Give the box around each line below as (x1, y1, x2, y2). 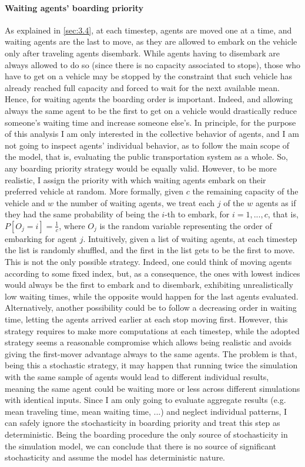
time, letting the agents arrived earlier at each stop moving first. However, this (5, 313, 288, 325)
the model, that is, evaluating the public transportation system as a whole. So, (5, 150, 288, 163)
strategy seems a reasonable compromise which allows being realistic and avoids (5, 336, 291, 348)
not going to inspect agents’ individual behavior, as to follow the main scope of (5, 139, 290, 151)
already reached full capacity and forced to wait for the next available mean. (5, 81, 280, 93)
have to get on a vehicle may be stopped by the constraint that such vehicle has (5, 70, 293, 82)
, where (59, 219, 85, 231)
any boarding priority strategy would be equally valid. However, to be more (5, 162, 277, 174)
